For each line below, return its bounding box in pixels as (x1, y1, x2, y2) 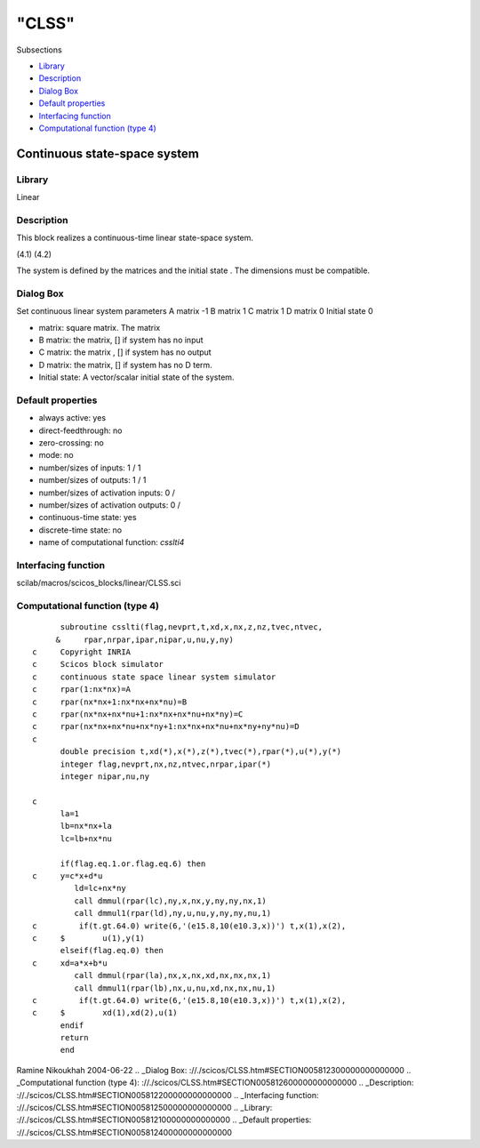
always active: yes (38, 413, 107, 423)
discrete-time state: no (38, 525, 123, 535)
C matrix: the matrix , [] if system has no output (38, 347, 212, 357)
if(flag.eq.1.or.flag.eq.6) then (60, 858, 206, 869)
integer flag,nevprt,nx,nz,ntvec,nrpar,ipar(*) (60, 759, 271, 769)
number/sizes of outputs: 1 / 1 (38, 475, 147, 486)
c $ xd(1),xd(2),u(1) (32, 1008, 178, 1018)
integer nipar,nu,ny (60, 771, 150, 782)
